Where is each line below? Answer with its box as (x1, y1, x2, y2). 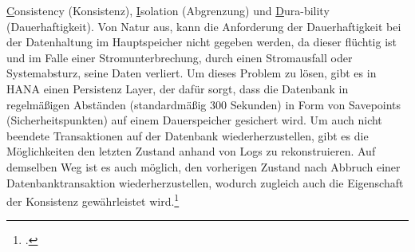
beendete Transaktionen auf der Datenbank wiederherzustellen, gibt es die (6, 127, 369, 144)
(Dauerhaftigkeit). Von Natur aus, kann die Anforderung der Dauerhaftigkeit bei (6, 18, 401, 34)
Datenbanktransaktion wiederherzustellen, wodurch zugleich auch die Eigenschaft (6, 174, 404, 191)
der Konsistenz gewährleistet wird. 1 (6, 191, 180, 209)
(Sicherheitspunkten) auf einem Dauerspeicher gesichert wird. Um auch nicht (6, 112, 382, 128)
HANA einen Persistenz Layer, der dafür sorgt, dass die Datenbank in (6, 80, 349, 96)
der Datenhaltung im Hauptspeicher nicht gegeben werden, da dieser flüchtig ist (6, 33, 397, 50)
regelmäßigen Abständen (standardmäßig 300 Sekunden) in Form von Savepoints (6, 96, 401, 112)
